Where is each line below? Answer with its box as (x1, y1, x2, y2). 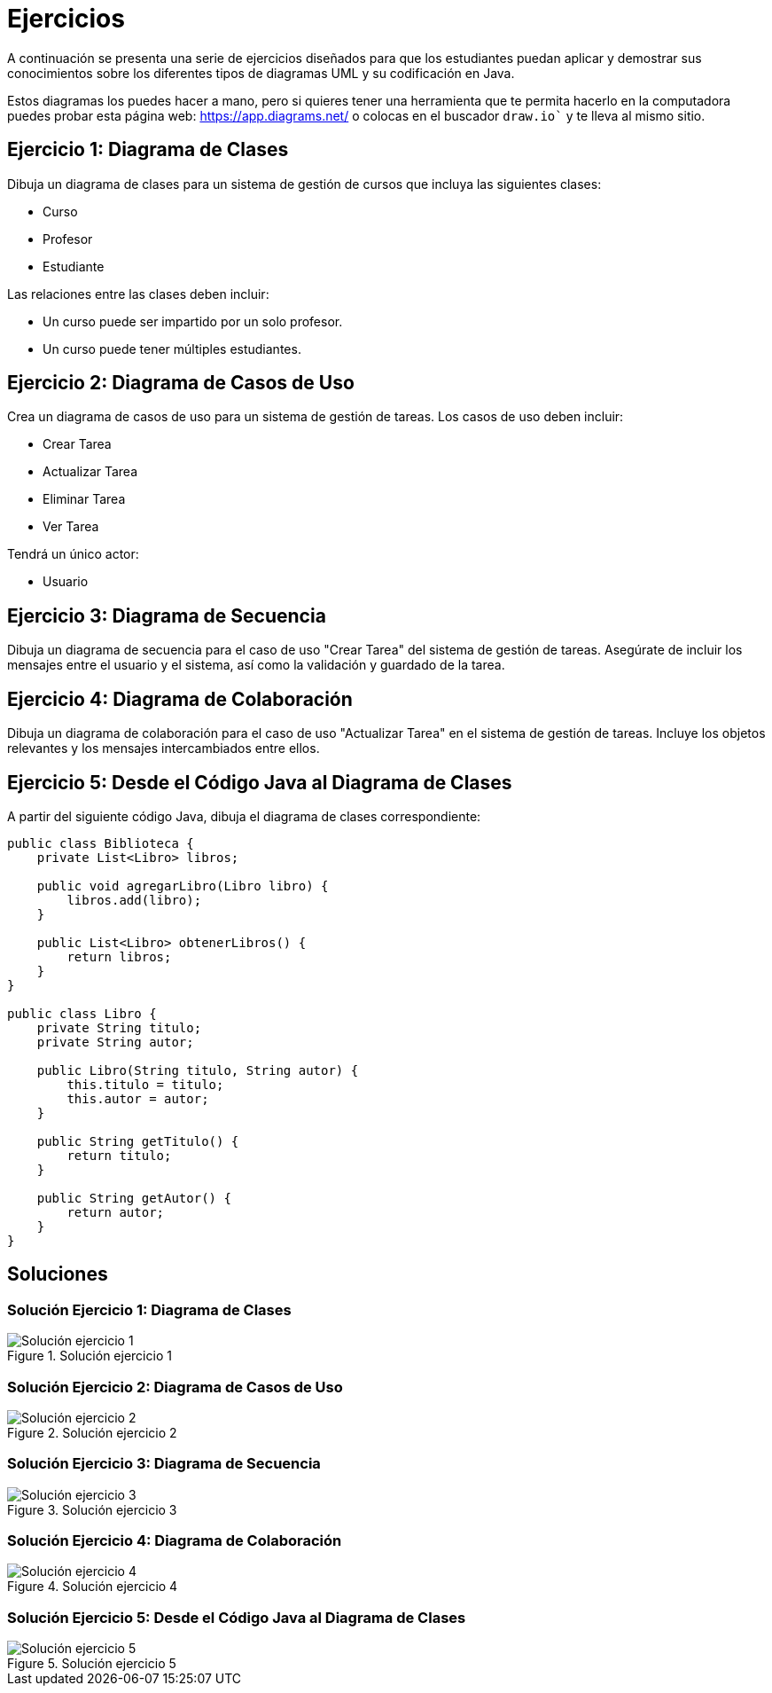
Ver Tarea (43, 519, 99, 535)
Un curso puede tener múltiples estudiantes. (43, 341, 301, 357)
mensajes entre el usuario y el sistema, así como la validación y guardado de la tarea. (7, 657, 505, 673)
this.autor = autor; (66, 1091, 209, 1106)
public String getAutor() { (36, 1190, 231, 1205)
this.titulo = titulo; (66, 1077, 224, 1092)
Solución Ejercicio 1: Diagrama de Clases (7, 1300, 292, 1319)
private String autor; (36, 1034, 194, 1049)
